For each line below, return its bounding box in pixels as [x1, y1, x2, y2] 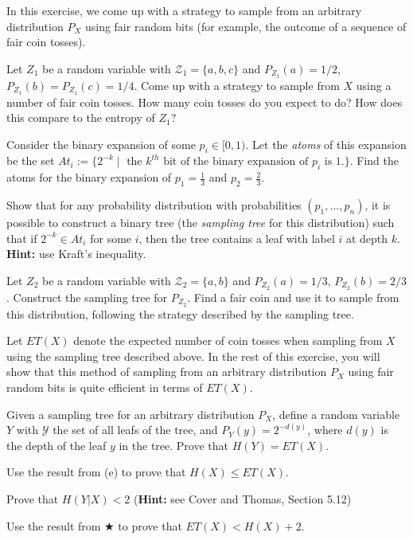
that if [6, 229, 37, 246]
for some [90, 229, 132, 246]
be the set [6, 152, 55, 169]
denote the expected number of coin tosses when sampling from [73, 332, 383, 349]
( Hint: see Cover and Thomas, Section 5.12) [133, 490, 352, 507]
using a [356, 76, 392, 93]
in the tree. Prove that [119, 436, 228, 453]
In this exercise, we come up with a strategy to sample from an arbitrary [6, 2, 362, 18]
